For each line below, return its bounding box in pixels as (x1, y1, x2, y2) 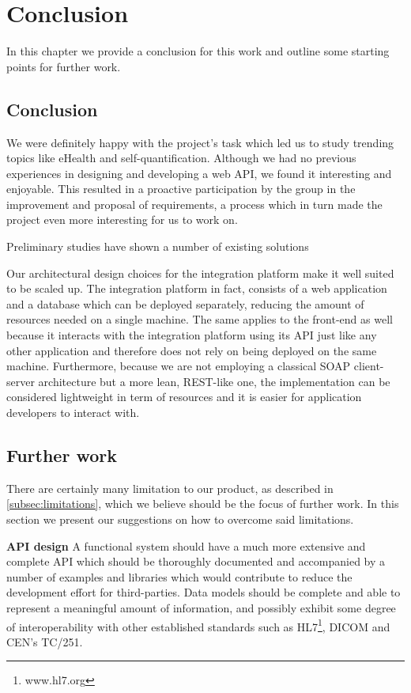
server (6, 373, 35, 389)
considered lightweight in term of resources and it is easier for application (6, 388, 362, 405)
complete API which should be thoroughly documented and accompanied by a (6, 553, 386, 570)
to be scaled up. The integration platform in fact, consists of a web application (6, 280, 387, 297)
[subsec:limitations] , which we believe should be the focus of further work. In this (6, 495, 399, 512)
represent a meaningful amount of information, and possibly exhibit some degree (6, 599, 396, 615)
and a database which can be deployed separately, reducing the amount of (6, 295, 364, 312)
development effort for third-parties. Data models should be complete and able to (6, 584, 401, 600)
